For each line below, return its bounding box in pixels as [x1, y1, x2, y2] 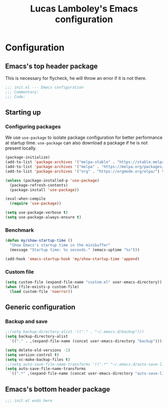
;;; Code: [5, 94, 26, 99]
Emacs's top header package [5, 62, 98, 70]
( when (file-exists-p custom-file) [5, 284, 79, 289]
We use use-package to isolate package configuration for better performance [5, 134, 162, 141]
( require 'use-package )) [9, 201, 61, 206]
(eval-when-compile [5, 196, 46, 201]
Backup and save [5, 318, 48, 325]
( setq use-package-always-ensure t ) [5, 215, 81, 220]
